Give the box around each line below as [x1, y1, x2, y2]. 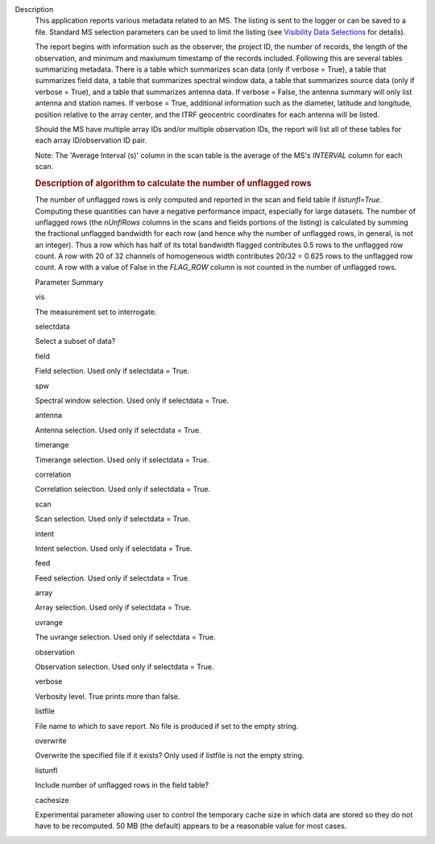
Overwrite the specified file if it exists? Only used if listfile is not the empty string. [35, 751, 304, 760]
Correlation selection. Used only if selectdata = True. [35, 484, 211, 494]
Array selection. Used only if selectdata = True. [35, 602, 193, 612]
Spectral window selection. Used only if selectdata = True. [35, 395, 230, 405]
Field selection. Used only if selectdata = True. [35, 366, 189, 376]
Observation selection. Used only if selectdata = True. [35, 662, 214, 672]
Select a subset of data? [35, 337, 116, 346]
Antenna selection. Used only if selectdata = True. [35, 425, 201, 435]
